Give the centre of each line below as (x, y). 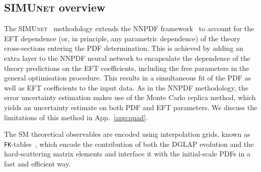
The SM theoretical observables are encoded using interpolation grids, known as (127, 134)
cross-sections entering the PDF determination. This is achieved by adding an (124, 48)
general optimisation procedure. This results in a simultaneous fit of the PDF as (127, 78)
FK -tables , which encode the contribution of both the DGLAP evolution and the (129, 144)
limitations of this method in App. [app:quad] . (76, 117)
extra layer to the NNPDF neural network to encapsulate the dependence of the (127, 58)
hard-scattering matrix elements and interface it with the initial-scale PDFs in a (127, 154)
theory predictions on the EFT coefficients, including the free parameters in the (127, 68)
